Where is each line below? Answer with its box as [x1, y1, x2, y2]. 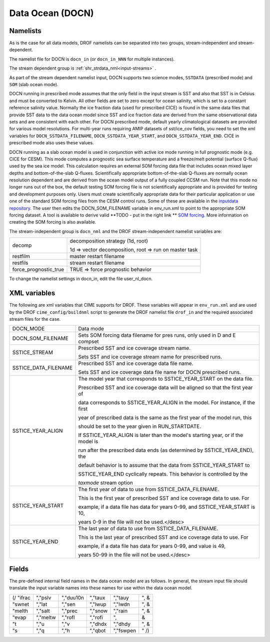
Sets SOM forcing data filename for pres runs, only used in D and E [78, 332, 236, 339]
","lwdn [113, 600, 130, 607]
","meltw [35, 614, 56, 621]
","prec [61, 607, 77, 614]
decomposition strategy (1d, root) [69, 238, 148, 245]
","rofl [61, 614, 75, 621]
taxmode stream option [78, 479, 133, 486]
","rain [113, 607, 127, 614]
